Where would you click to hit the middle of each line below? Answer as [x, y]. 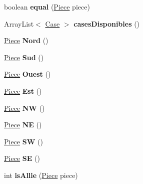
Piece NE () [23, 125]
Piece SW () [23, 141]
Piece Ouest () [27, 74]
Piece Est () [23, 90]
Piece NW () [24, 108]
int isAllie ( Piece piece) [41, 175]
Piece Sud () [24, 57]
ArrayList [19, 23]
